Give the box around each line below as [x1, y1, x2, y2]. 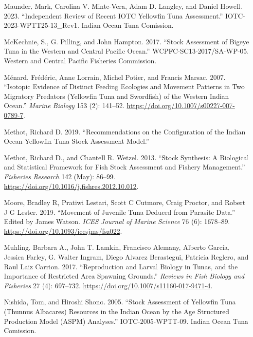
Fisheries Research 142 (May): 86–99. [4, 171, 115, 181]
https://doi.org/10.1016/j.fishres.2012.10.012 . [4, 181, 139, 191]
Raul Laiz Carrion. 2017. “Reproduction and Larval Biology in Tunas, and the [4, 261, 238, 271]
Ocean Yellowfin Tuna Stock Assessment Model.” [4, 136, 149, 146]
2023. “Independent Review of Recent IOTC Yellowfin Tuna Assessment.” [4, 10, 223, 20]
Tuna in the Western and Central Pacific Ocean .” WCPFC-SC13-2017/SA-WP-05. [4, 46, 249, 56]
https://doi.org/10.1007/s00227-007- [126, 100, 235, 111]
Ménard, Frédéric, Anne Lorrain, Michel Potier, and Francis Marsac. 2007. [4, 72, 226, 82]
